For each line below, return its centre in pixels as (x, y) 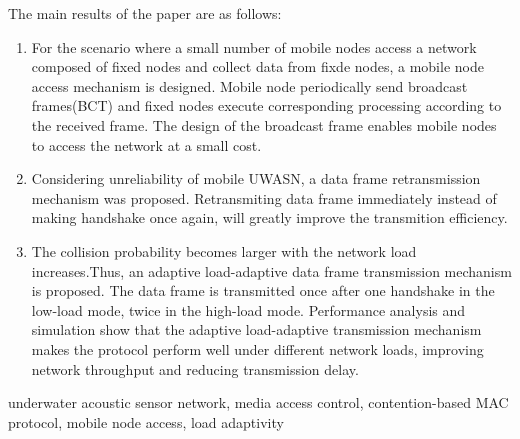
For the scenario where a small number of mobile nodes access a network (254, 46)
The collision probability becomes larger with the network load (224, 250)
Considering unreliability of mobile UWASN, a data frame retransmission (256, 178)
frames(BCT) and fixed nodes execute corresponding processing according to (266, 105)
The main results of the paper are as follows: (145, 13)
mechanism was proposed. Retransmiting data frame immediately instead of (264, 197)
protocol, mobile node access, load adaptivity (146, 421)
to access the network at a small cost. (146, 144)
